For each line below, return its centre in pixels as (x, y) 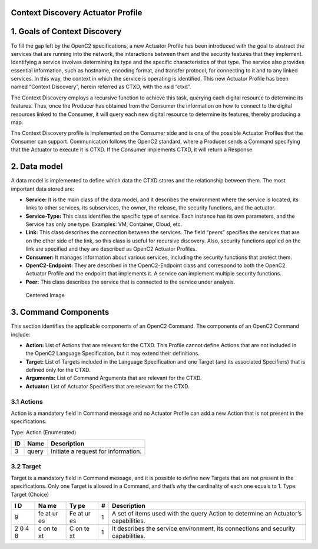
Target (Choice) (30, 494)
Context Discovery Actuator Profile (77, 13)
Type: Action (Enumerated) (44, 432)
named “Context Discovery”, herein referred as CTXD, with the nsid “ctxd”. (101, 87)
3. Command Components (60, 312)
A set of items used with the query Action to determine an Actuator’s (207, 514)
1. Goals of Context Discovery (66, 31)
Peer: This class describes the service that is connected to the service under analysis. (130, 282)
